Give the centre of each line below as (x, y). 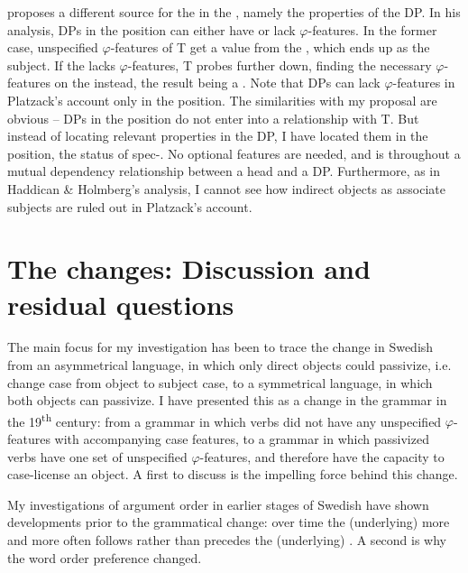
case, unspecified (53, 47)
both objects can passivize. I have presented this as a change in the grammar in (227, 400)
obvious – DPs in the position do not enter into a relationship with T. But (213, 118)
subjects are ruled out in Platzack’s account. (130, 206)
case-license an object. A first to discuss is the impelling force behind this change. (233, 474)
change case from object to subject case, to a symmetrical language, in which (220, 382)
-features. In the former (372, 29)
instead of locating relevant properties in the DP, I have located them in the (218, 136)
